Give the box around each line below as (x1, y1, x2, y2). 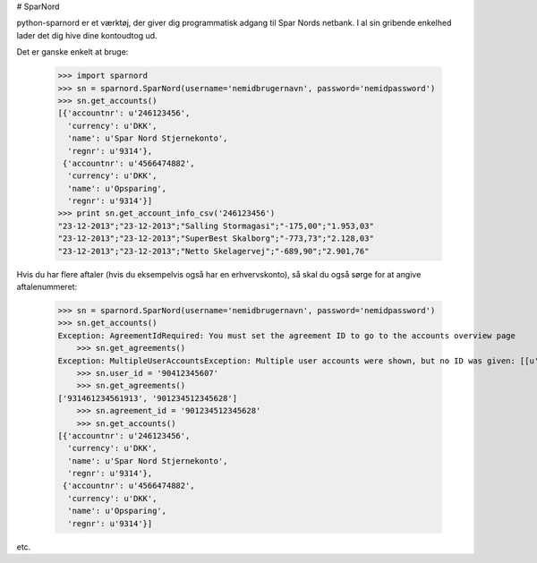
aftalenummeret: (16, 282, 78, 292)
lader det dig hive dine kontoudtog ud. (16, 30, 158, 40)
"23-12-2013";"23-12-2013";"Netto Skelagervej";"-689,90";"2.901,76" (57, 246, 370, 256)
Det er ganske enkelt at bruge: (16, 47, 129, 57)
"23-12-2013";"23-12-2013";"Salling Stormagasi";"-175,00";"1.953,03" (57, 220, 375, 231)
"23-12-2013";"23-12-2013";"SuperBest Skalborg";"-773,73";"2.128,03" (57, 234, 375, 243)
